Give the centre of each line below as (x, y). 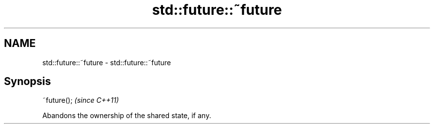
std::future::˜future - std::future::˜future (107, 62)
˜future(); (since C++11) (81, 100)
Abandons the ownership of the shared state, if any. (127, 116)
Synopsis (27, 82)
